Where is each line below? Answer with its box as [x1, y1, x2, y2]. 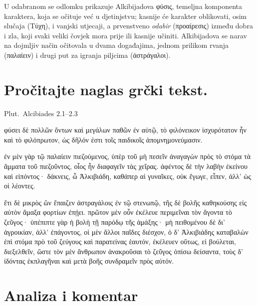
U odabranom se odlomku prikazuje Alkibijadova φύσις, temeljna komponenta [4, 1, 242, 11]
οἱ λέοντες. [4, 180, 35, 191]
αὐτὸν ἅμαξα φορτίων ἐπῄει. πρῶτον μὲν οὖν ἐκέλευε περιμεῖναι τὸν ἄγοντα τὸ [4, 207, 232, 217]
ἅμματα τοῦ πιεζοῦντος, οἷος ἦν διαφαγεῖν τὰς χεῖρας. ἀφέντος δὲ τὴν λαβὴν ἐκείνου [4, 161, 248, 171]
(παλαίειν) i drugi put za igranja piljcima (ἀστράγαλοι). [4, 49, 171, 60]
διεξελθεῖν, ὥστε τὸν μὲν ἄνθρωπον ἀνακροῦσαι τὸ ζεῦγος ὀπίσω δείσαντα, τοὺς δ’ [4, 246, 243, 256]
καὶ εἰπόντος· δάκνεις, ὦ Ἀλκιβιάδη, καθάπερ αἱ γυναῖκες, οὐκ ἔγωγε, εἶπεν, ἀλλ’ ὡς [4, 170, 251, 181]
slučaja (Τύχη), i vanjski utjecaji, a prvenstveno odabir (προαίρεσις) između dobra [4, 20, 253, 31]
